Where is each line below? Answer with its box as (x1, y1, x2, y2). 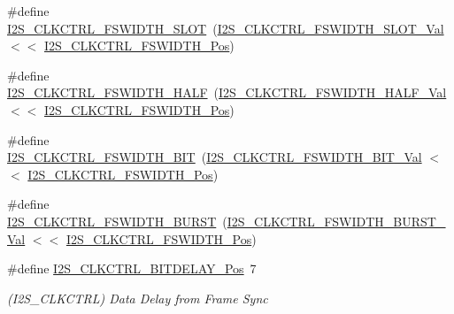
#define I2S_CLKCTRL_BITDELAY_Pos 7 (7, 259, 257, 278)
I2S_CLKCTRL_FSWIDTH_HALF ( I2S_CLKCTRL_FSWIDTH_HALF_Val (7, 83, 447, 102)
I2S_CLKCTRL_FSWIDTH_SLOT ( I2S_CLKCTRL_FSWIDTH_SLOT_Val (7, 19, 444, 37)
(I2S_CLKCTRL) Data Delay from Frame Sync (7, 288, 268, 307)
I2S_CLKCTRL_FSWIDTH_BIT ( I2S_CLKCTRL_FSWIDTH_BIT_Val (7, 148, 422, 166)
